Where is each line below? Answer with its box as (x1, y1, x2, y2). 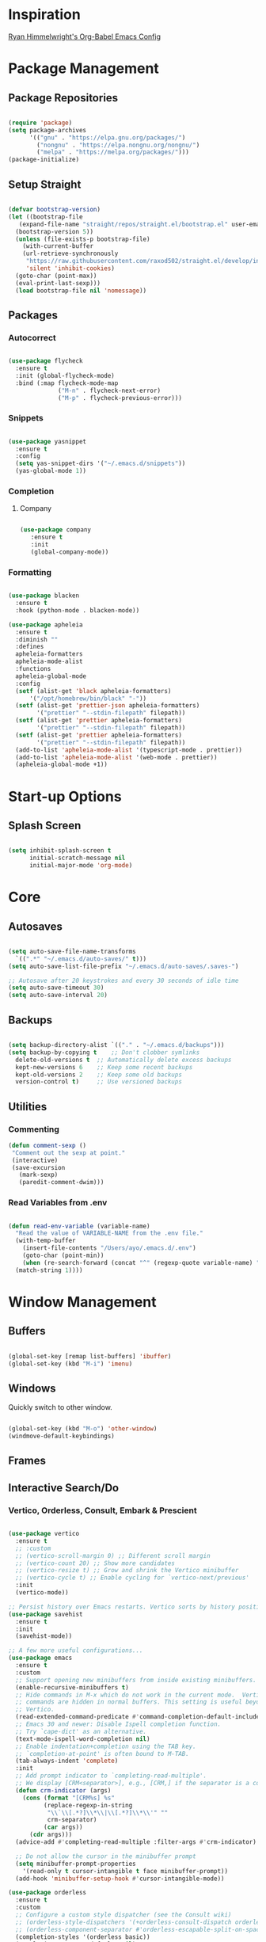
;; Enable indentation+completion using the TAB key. (15, 1742, 196, 1750)
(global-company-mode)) (30, 548, 109, 556)
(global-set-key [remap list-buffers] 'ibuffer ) (8, 1352, 172, 1360)
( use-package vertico (8, 1530, 80, 1538)
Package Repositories (8, 91, 119, 105)
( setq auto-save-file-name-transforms (8, 947, 136, 955)
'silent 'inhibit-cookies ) (25, 265, 115, 272)
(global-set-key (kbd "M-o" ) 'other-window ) (8, 1425, 158, 1433)
